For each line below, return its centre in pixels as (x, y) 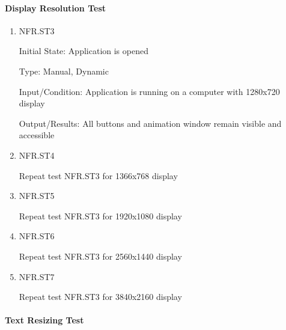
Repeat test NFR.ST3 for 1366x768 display (98, 175)
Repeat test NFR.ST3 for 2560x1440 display (100, 256)
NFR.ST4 (37, 155)
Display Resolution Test (56, 8)
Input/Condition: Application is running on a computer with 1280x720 (149, 91)
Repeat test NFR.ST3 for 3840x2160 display (100, 297)
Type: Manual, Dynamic (64, 71)
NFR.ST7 (37, 276)
